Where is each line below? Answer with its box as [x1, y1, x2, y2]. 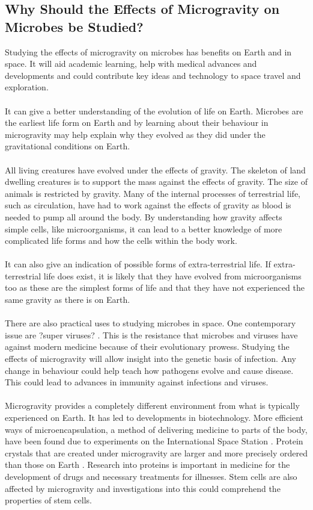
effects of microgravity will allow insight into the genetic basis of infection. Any [5, 352, 296, 365]
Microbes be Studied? [5, 17, 144, 36]
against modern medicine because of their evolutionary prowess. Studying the [5, 340, 290, 353]
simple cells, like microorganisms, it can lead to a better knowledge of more [5, 222, 282, 235]
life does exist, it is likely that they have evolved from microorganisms [43, 269, 302, 282]
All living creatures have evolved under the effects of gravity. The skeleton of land [5, 163, 306, 176]
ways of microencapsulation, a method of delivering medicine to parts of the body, [5, 423, 308, 435]
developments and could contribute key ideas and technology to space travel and [5, 69, 301, 81]
